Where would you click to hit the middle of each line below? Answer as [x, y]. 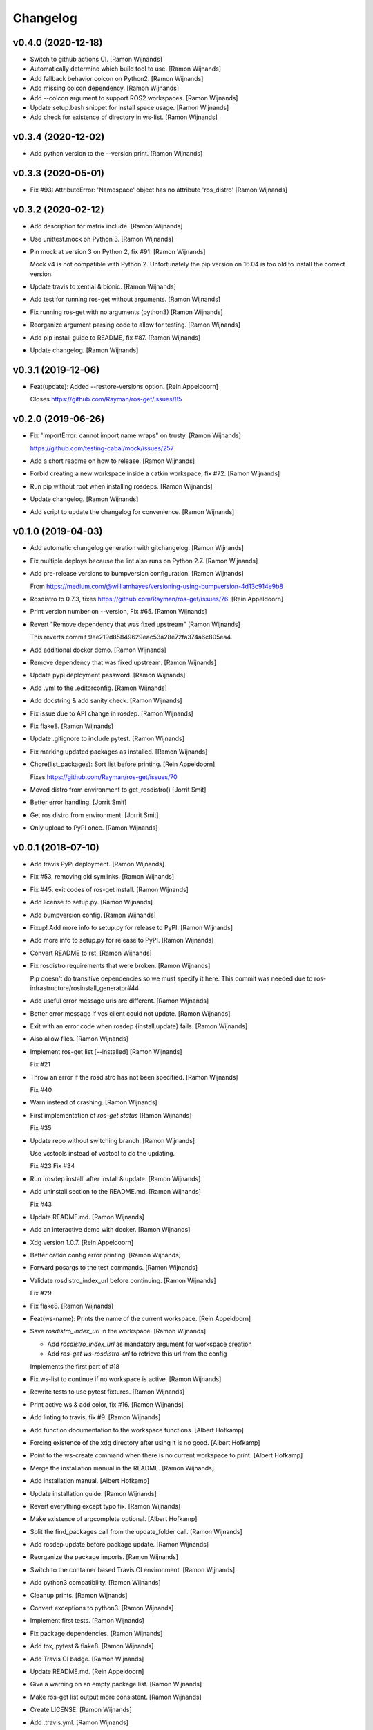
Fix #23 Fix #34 [52, 1166]
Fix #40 [41, 1090]
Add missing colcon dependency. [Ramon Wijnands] [105, 88]
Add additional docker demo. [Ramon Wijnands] [98, 650]
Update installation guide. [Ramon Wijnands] [93, 1493]
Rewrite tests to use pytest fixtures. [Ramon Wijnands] [107, 1392]
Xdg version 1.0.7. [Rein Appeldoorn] [82, 1242]
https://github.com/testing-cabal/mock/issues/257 [102, 448]
